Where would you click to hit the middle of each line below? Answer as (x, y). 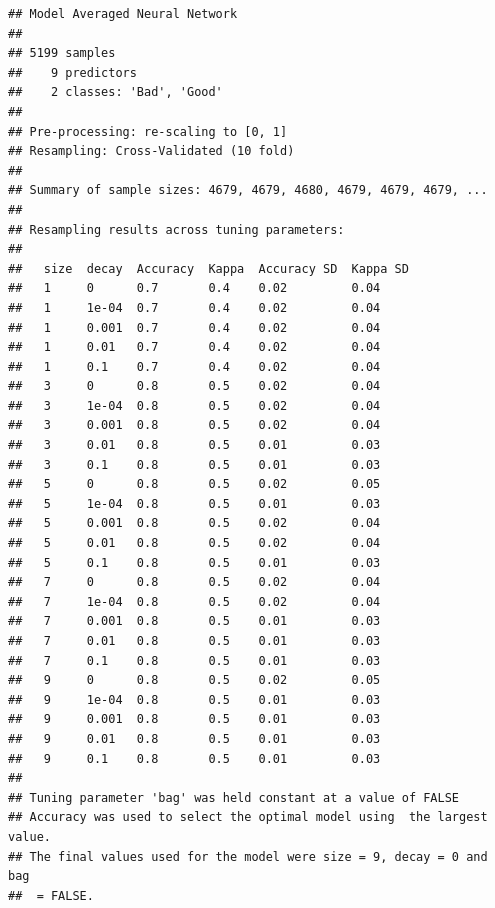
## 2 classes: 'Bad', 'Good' (115, 92)
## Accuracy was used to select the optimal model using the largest (248, 817)
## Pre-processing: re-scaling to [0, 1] (148, 131)
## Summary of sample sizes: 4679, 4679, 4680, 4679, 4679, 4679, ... (248, 190)
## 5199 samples (62, 53)
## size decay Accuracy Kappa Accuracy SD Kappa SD (208, 268)
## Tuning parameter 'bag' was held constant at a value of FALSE (234, 797)
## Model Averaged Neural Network (123, 14)
